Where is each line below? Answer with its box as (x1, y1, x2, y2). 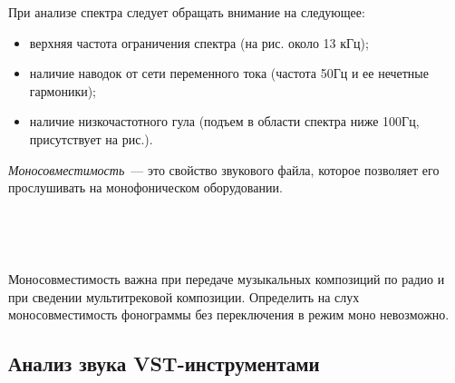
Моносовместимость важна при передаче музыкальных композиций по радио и (8, 269, 445, 288)
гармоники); (29, 81, 97, 100)
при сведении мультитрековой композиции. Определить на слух (8, 287, 360, 306)
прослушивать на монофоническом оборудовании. (8, 178, 283, 197)
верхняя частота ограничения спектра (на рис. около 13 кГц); (29, 33, 369, 52)
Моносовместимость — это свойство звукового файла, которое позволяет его (8, 160, 440, 179)
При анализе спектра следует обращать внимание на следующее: (8, 3, 365, 21)
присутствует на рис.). (29, 129, 153, 148)
